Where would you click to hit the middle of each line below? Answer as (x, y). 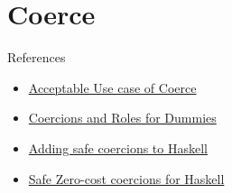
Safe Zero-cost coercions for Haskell (126, 178)
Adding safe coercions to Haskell (118, 147)
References (37, 57)
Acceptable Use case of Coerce (112, 87)
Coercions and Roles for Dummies (122, 118)
